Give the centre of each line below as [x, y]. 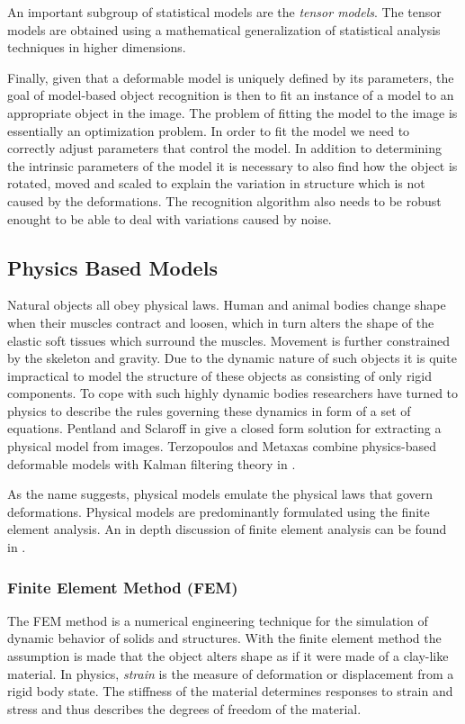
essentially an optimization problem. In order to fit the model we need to [209, 130]
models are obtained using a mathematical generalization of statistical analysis [224, 29]
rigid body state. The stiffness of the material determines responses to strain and [230, 691]
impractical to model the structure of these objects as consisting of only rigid [219, 375]
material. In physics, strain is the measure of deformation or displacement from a [231, 673]
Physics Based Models [112, 267]
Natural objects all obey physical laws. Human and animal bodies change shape [227, 305]
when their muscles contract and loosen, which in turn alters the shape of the [221, 322]
